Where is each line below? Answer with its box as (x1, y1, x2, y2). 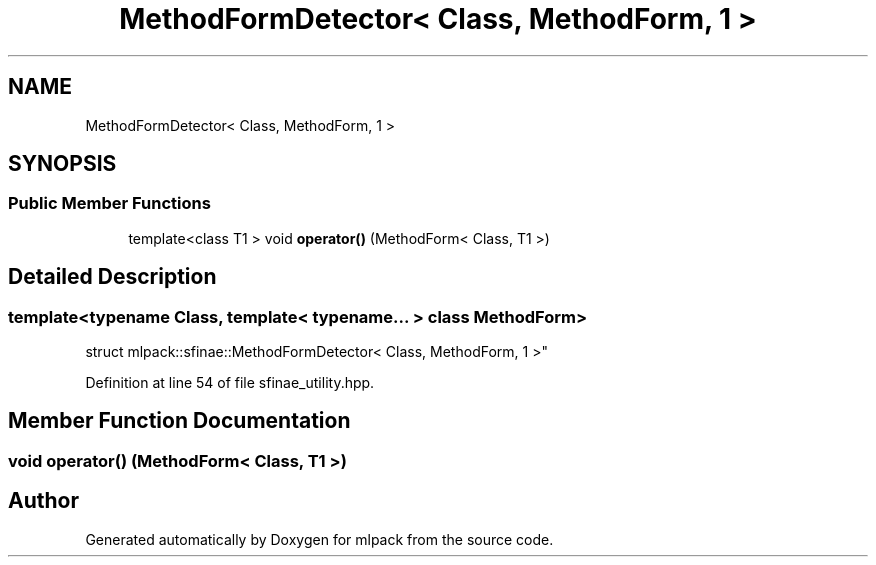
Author (8, 488, 79, 514)
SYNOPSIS (8, 151, 117, 177)
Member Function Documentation (8, 408, 351, 434)
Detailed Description (8, 264, 217, 290)
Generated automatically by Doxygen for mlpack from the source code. (85, 530, 554, 548)
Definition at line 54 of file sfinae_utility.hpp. (85, 374, 375, 392)
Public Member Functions (8, 193, 211, 214)
